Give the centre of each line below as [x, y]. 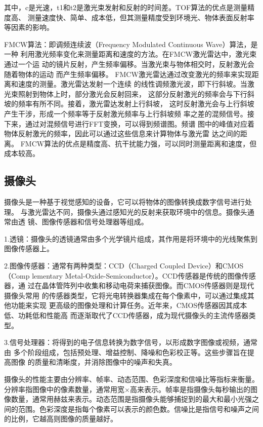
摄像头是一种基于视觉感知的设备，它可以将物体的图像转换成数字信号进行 [124, 202]
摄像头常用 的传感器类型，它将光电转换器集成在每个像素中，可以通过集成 [126, 295]
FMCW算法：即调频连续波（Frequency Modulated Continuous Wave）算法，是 [131, 44]
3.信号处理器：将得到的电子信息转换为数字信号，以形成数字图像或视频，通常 [131, 342]
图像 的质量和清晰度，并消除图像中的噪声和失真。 [94, 362]
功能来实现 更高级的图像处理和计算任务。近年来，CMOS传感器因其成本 [129, 305]
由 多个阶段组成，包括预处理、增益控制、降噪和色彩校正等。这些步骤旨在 [126, 352]
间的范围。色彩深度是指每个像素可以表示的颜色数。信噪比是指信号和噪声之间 [131, 409]
